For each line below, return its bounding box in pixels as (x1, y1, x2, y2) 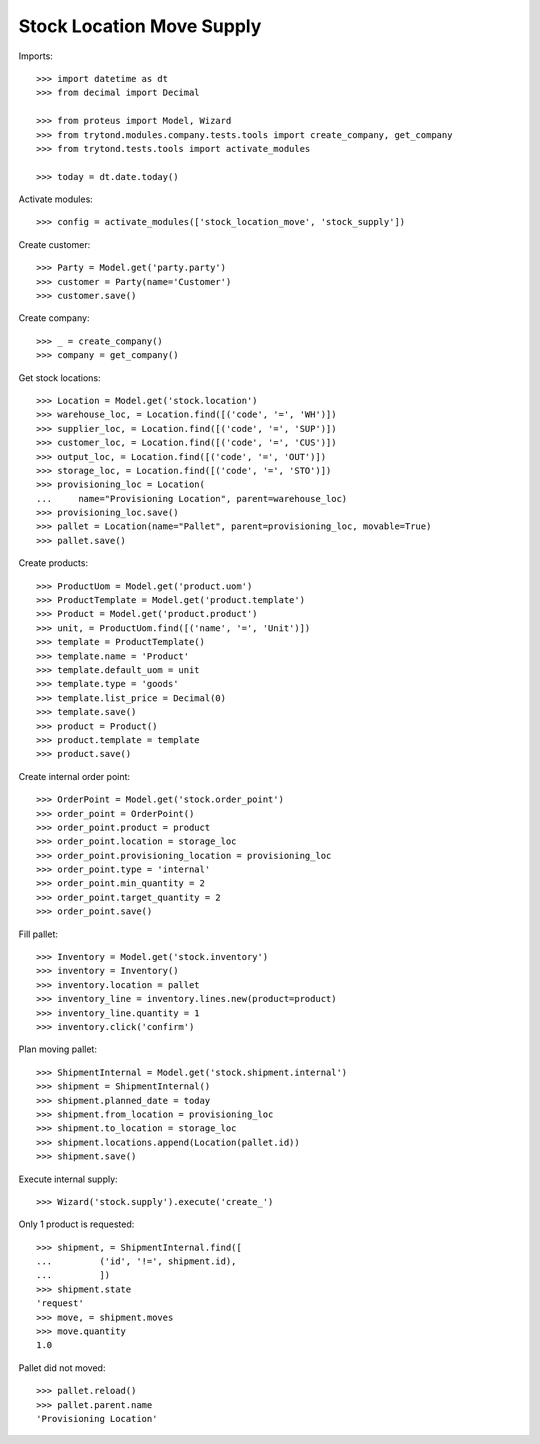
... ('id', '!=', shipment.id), (36, 1256, 237, 1267)
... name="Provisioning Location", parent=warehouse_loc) (36, 493, 348, 504)
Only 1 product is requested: (18, 1218, 135, 1230)
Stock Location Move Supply (18, 15, 262, 37)
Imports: (18, 50, 54, 62)
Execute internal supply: (18, 1173, 119, 1185)
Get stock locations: (18, 371, 101, 384)
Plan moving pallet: (18, 1043, 97, 1055)
